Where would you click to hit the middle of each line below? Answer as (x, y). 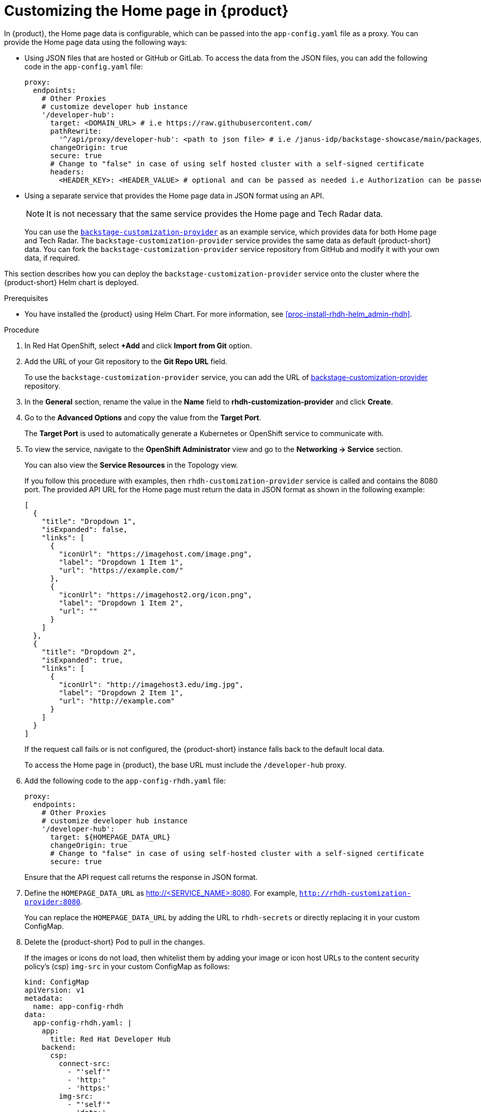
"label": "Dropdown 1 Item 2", (121, 603)
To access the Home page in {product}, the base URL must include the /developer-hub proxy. (185, 765)
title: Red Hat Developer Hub (110, 1039)
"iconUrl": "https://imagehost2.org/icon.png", (155, 595)
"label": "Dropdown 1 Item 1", (121, 562)
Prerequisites (26, 298)
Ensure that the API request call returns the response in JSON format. (141, 877)
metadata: (44, 998)
